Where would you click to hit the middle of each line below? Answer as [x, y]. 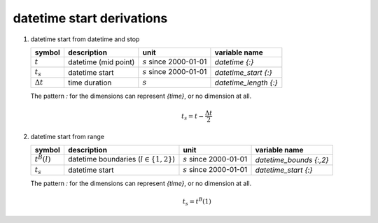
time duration [90, 82]
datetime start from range [68, 137]
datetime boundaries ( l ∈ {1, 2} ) [121, 159]
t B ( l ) [43, 159]
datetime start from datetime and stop [85, 39]
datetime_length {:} [246, 82]
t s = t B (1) [197, 202]
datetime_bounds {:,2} [292, 159]
